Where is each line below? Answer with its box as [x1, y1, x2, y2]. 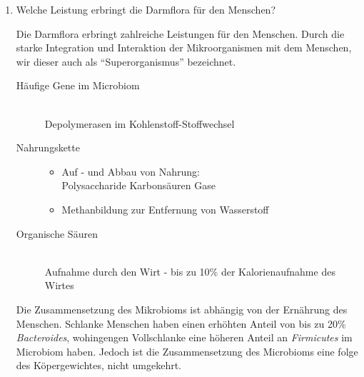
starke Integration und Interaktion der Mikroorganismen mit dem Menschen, [16, 40, 352, 55]
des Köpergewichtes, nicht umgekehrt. [16, 358, 182, 373]
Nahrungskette [16, 140, 80, 155]
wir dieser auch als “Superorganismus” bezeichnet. [16, 54, 236, 69]
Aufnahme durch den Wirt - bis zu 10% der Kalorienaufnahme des [44, 263, 335, 278]
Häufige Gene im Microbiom [16, 78, 140, 93]
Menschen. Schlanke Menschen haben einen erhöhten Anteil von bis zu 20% [16, 316, 346, 331]
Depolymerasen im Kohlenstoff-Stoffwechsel [44, 116, 235, 131]
